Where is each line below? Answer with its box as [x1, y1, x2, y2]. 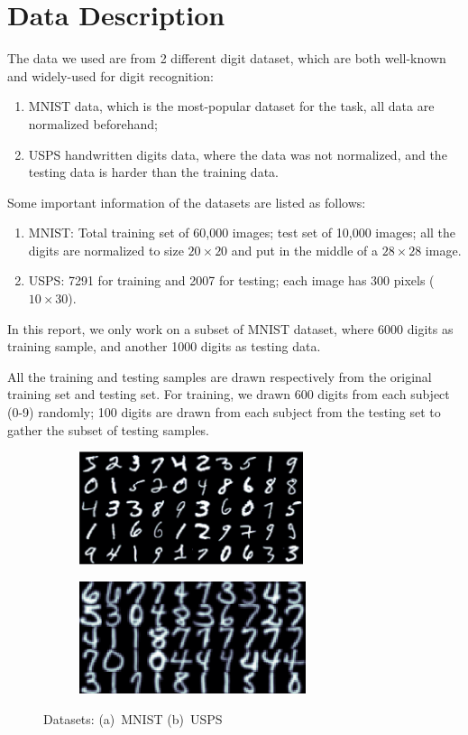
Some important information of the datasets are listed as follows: [7, 192, 366, 211]
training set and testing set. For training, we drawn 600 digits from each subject [7, 385, 450, 404]
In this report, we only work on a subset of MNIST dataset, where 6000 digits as [7, 319, 454, 338]
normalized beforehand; [28, 114, 159, 133]
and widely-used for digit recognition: [7, 66, 214, 85]
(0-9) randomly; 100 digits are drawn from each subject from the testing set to [7, 403, 441, 422]
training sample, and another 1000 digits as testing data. [7, 337, 321, 356]
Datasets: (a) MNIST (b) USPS [43, 710, 223, 728]
